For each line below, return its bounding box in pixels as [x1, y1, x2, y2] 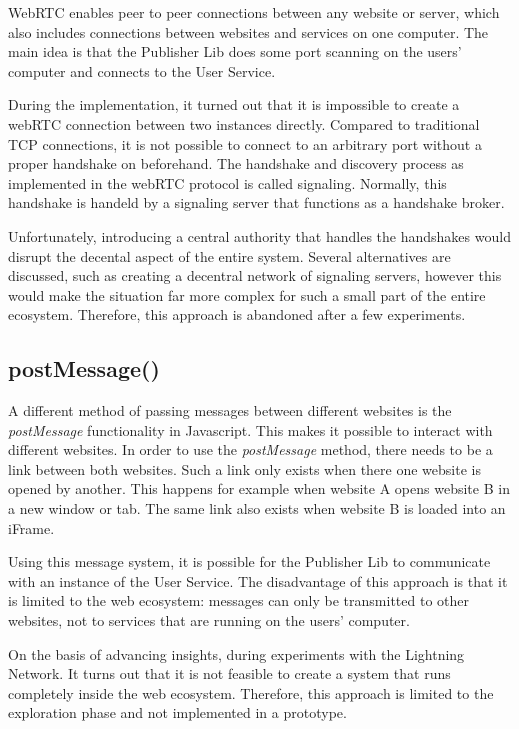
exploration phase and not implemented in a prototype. [8, 702, 347, 723]
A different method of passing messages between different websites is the [8, 400, 452, 421]
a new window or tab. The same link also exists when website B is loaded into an [8, 498, 506, 519]
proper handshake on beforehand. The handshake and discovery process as [8, 153, 464, 174]
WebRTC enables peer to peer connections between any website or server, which [8, 2, 500, 22]
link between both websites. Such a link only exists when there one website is [8, 458, 481, 479]
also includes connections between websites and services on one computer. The [8, 21, 489, 42]
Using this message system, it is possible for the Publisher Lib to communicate [8, 551, 491, 572]
